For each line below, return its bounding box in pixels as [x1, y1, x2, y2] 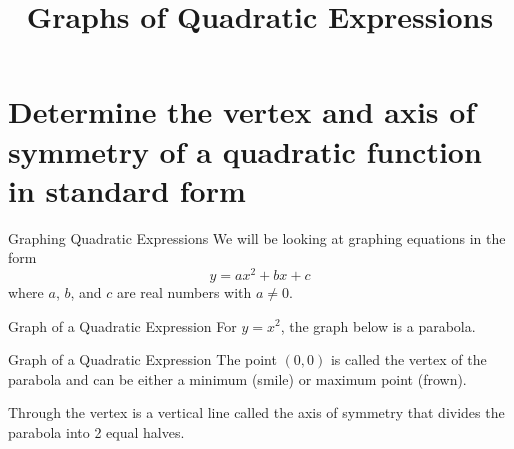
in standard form [8, 169, 246, 210]
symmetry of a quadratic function [8, 130, 482, 171]
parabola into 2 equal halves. [8, 421, 185, 442]
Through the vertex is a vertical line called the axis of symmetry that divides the [8, 402, 505, 423]
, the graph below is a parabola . [280, 315, 476, 336]
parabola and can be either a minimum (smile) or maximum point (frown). [8, 368, 467, 389]
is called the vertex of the [330, 349, 487, 370]
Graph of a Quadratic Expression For [8, 315, 237, 336]
